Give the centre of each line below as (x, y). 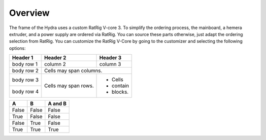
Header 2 (55, 58)
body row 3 (25, 80)
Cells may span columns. (73, 70)
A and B (57, 104)
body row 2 (25, 70)
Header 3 (110, 58)
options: (17, 48)
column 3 (110, 64)
